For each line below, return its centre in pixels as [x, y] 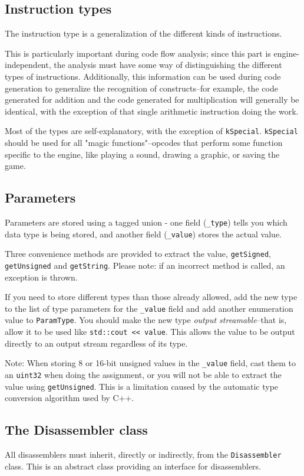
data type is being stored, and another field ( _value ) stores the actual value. [143, 234]
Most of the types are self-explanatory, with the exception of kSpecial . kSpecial [151, 131]
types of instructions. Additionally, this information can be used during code [143, 76]
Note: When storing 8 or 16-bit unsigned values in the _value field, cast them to [151, 363]
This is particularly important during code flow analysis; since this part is [138, 53]
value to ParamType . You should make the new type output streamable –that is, [146, 320]
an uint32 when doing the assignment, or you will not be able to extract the [143, 375]
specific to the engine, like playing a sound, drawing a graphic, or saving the [142, 154]
